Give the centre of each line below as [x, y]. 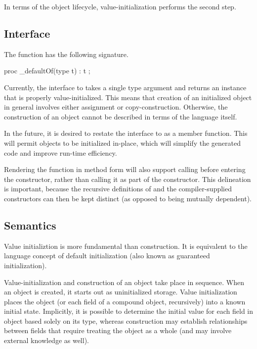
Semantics [30, 225]
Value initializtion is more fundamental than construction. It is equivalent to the [126, 246]
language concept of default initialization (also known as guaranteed [107, 256]
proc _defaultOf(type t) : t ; [47, 71]
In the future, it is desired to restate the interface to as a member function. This [126, 133]
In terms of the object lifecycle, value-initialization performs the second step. [120, 6]
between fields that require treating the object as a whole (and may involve [118, 330]
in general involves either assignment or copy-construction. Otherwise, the [116, 107]
